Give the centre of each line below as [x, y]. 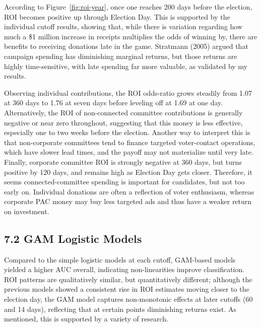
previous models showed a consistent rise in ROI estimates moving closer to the [127, 289]
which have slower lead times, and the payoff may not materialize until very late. [129, 152]
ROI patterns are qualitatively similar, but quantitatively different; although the [128, 279]
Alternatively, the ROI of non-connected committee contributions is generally [123, 112]
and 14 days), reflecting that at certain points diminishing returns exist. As [120, 309]
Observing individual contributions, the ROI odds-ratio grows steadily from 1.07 [128, 92]
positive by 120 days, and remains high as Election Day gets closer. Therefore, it [128, 172]
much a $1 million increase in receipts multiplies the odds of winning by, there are [131, 36]
